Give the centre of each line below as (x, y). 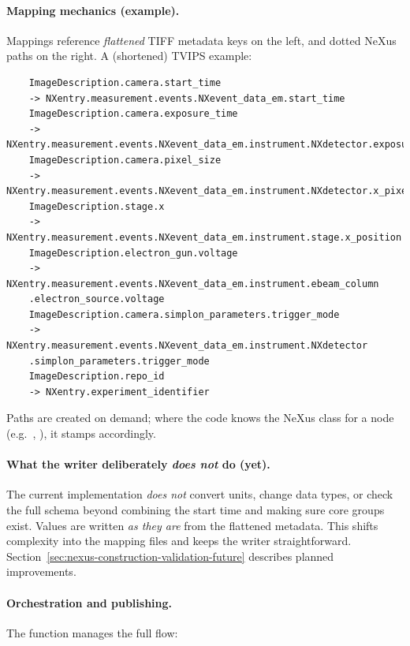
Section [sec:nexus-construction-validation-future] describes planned (170, 556)
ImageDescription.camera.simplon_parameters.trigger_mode (184, 314)
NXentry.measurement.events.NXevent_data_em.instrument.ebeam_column (193, 284)
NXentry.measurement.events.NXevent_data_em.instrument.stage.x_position (204, 237)
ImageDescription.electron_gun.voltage (133, 253)
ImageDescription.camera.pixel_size (125, 160)
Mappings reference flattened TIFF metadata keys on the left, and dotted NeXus (201, 40)
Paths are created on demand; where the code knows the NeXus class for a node (200, 418)
